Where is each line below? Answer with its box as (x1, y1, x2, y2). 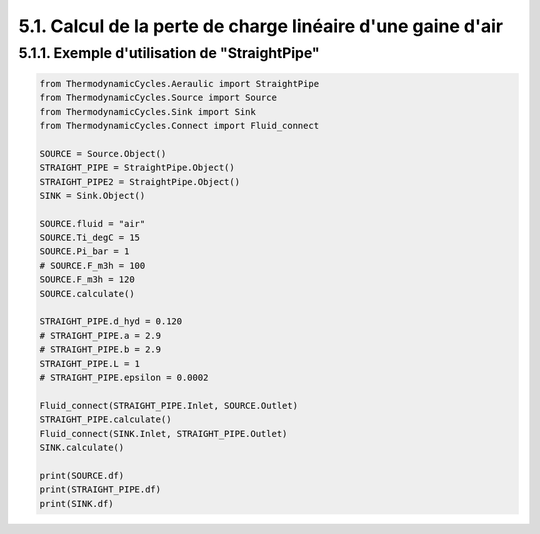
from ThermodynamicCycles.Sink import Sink (39, 106, 257, 117)
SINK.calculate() (39, 441, 125, 453)
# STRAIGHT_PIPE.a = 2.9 (39, 330, 162, 341)
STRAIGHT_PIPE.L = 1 (39, 358, 140, 369)
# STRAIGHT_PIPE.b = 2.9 (39, 344, 162, 355)
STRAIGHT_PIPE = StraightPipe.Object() (39, 162, 235, 174)
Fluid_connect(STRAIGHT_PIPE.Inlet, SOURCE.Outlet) (39, 400, 299, 411)
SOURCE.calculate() (39, 288, 135, 299)
